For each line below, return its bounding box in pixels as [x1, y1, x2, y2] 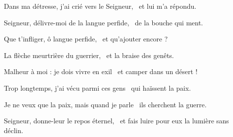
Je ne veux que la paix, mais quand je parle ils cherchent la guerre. [4, 99, 207, 109]
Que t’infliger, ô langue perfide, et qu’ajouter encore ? [4, 34, 168, 44]
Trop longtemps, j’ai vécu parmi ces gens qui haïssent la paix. [4, 82, 191, 93]
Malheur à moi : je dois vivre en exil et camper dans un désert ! [4, 66, 197, 77]
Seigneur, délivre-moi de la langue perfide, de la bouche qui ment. [4, 17, 203, 27]
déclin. [4, 125, 23, 135]
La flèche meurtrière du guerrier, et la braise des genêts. [4, 50, 174, 60]
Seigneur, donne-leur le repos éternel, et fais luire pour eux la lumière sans [4, 116, 229, 126]
